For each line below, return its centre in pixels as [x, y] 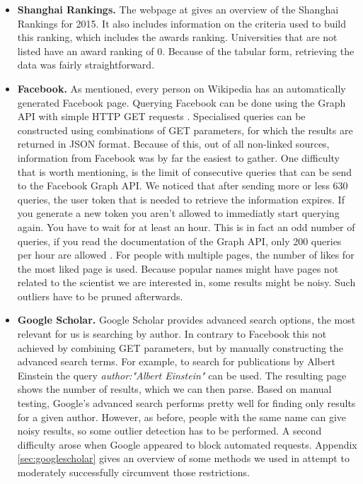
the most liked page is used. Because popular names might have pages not [178, 268]
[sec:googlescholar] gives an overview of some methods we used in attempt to [183, 458]
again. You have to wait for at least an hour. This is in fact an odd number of [186, 226]
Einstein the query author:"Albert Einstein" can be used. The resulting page [182, 375]
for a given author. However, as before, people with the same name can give [182, 417]
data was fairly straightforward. [86, 65]
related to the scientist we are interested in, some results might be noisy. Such [186, 282]
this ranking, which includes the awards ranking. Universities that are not [177, 37]
